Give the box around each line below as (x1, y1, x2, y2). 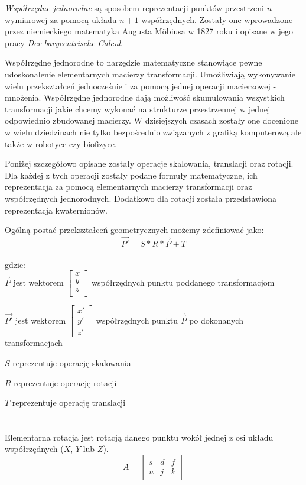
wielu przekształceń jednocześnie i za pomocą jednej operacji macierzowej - (5, 79, 276, 92)
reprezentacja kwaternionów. (5, 203, 108, 216)
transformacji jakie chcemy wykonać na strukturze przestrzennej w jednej (5, 102, 271, 115)
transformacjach (5, 337, 63, 349)
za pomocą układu (50, 13, 117, 25)
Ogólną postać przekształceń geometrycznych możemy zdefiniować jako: (5, 224, 264, 236)
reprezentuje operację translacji (12, 396, 126, 409)
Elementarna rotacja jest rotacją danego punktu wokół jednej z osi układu (5, 431, 274, 443)
